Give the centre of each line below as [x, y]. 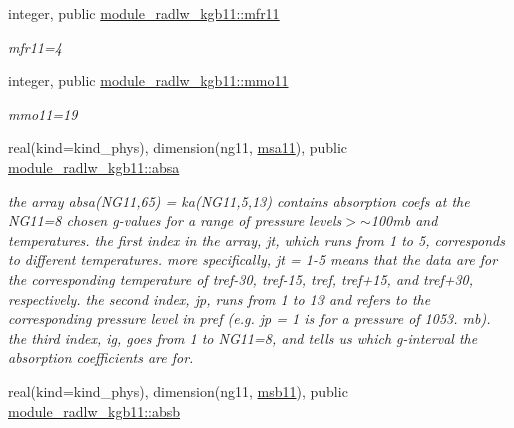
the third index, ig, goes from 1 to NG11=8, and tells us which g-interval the [243, 337]
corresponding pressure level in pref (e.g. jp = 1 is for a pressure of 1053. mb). [249, 318]
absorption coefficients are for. [101, 357]
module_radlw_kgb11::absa [94, 166]
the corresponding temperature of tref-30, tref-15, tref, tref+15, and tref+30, [241, 278]
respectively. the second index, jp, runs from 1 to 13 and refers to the [219, 298]
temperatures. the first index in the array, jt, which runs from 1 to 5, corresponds [256, 239]
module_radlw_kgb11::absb [94, 410]
